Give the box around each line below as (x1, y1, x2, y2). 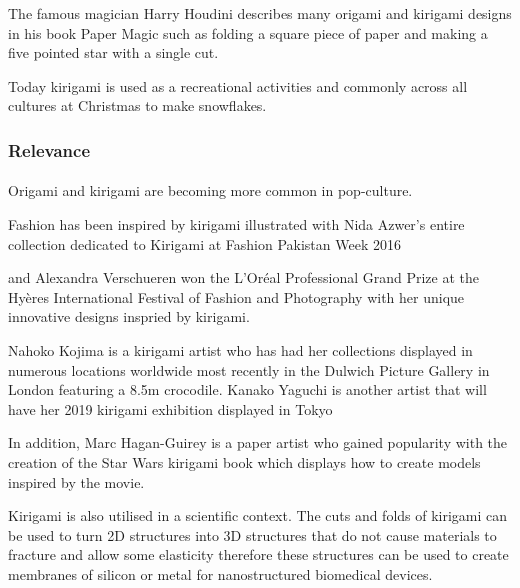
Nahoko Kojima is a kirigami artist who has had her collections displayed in (8, 339, 473, 360)
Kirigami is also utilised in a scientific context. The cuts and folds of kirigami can (8, 505, 508, 526)
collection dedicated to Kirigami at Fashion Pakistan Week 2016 (8, 233, 401, 254)
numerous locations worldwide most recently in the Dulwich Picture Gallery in (8, 359, 490, 380)
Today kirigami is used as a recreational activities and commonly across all (8, 75, 468, 96)
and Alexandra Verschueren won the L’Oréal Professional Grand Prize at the (8, 267, 479, 288)
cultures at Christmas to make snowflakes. (8, 95, 267, 116)
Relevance (8, 137, 91, 162)
